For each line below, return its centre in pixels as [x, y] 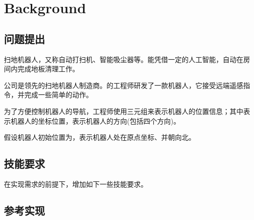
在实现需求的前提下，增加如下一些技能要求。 [76, 184]
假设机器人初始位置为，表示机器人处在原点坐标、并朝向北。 [100, 137]
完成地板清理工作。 [48, 69]
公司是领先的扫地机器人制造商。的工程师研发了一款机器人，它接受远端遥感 [124, 85]
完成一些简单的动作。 [58, 95]
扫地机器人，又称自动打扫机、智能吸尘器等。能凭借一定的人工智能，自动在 [124, 59]
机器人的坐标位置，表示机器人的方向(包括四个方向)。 [95, 121]
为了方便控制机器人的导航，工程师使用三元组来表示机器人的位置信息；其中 [124, 111]
